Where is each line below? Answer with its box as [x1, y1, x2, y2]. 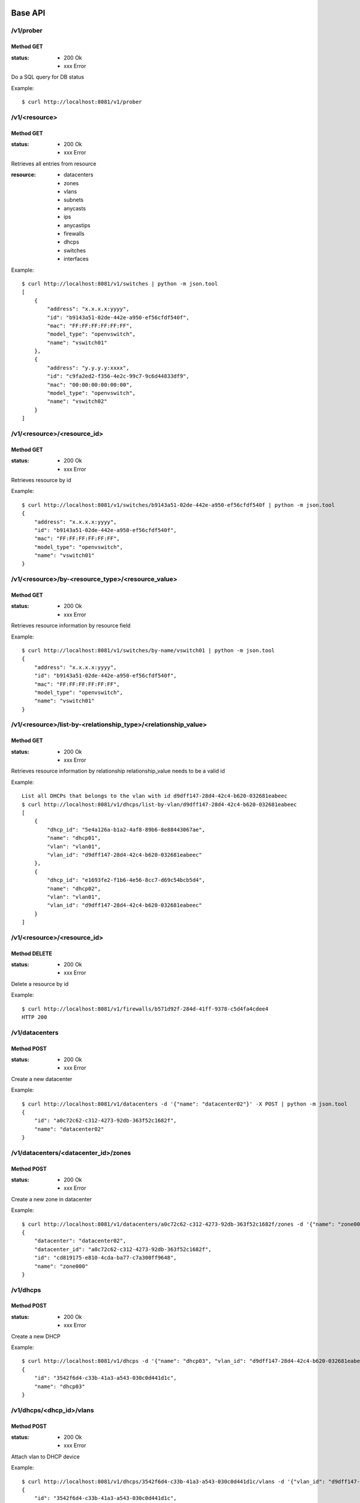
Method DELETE [11, 950, 52, 957]
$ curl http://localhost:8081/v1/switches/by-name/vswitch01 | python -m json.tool [22, 647, 275, 654]
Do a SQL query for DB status [11, 73, 84, 81]
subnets [64, 196, 84, 204]
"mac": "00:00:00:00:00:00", [47, 381, 133, 388]
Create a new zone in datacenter [11, 1195, 92, 1202]
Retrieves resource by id [11, 476, 71, 483]
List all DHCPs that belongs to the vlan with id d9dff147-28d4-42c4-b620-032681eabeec [22, 792, 288, 800]
